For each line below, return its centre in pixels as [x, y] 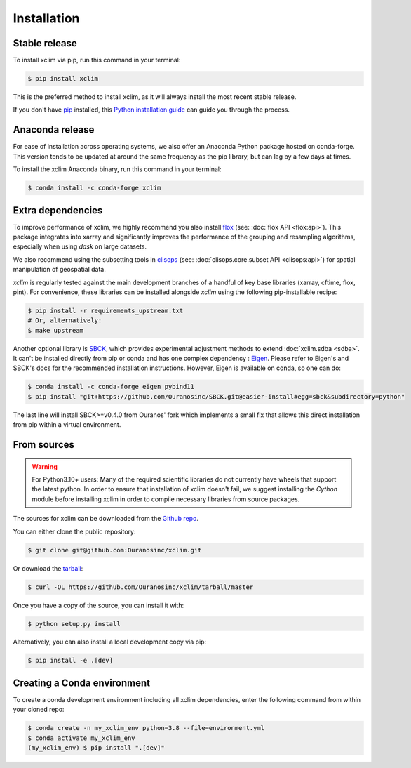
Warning [45, 466]
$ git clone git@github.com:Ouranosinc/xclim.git [115, 550]
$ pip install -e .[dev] [70, 661]
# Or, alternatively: [65, 320]
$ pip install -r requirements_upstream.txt [106, 310]
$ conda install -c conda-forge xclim [94, 188]
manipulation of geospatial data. [60, 270]
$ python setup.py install [74, 624]
